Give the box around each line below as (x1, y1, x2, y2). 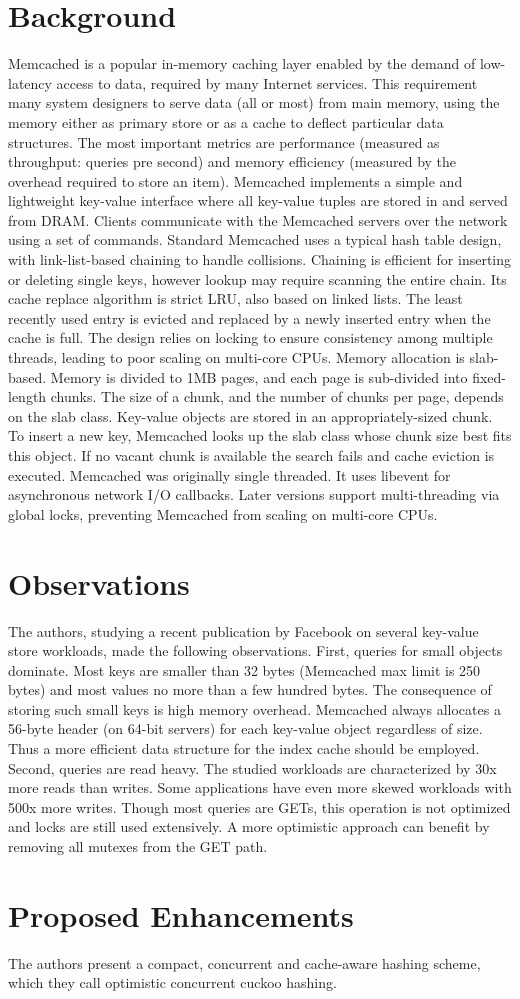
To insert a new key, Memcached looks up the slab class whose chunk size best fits (8, 425, 512, 446)
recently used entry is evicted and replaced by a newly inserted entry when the (8, 307, 491, 328)
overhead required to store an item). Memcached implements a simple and (8, 170, 463, 191)
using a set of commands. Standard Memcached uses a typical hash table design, (8, 229, 502, 250)
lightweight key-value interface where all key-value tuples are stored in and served (8, 190, 508, 211)
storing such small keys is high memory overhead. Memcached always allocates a (8, 698, 501, 719)
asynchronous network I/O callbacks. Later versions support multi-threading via (8, 484, 500, 505)
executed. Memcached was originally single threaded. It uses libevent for (8, 464, 451, 485)
